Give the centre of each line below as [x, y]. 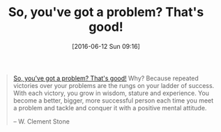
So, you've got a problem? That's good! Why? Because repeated [106, 78]
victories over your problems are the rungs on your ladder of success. [114, 85]
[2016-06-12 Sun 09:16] [106, 46]
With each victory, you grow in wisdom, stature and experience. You [111, 93]
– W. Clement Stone [41, 121]
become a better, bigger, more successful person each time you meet [113, 100]
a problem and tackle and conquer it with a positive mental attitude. [110, 108]
